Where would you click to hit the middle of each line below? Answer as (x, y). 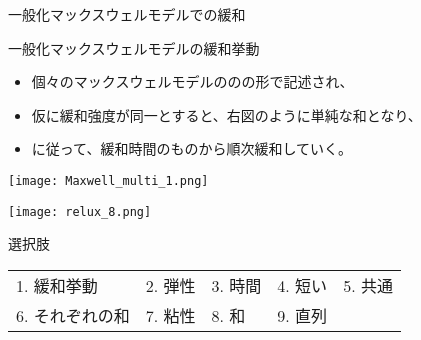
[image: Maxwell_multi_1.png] (108, 180)
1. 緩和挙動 (57, 285)
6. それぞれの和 (73, 315)
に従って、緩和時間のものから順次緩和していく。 (191, 148)
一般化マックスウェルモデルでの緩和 (127, 14)
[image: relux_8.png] (80, 211)
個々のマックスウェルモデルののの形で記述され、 (192, 81)
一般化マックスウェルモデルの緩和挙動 (134, 47)
